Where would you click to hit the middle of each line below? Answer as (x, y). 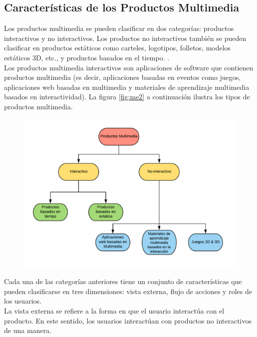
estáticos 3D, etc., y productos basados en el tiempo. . (87, 57)
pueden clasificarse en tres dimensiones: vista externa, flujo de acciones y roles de (128, 291)
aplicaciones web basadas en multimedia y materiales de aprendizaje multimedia (127, 87)
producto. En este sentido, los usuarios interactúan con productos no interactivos (128, 320)
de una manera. (28, 330)
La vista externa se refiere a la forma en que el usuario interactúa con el (114, 311)
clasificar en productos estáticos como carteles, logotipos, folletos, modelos (118, 48)
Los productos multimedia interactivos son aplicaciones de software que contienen (129, 67)
